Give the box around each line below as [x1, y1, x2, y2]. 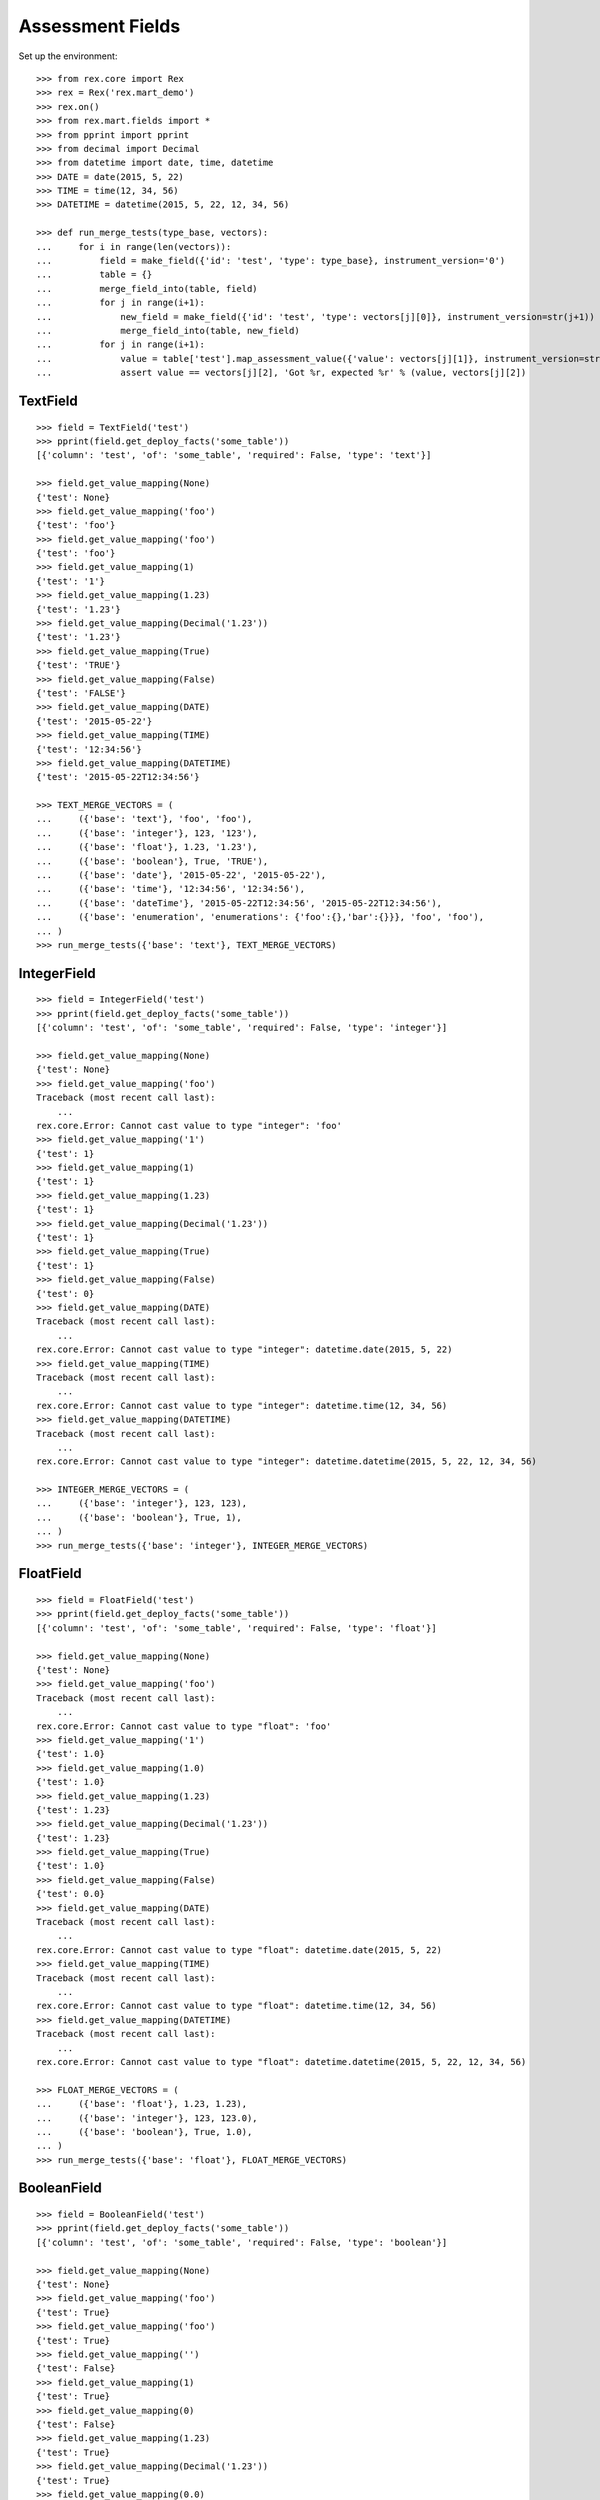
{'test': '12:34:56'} [36, 743, 142, 755]
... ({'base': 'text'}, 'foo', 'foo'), [36, 813, 253, 825]
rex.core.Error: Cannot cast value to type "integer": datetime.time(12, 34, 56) [36, 1400, 448, 1411]
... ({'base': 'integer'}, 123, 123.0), [36, 2112, 259, 2124]
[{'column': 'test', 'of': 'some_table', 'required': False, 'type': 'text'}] [36, 450, 432, 461]
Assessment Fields [18, 15, 181, 37]
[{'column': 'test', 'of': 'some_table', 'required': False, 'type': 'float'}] [36, 1622, 437, 1634]
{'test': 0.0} [36, 1888, 105, 1900]
